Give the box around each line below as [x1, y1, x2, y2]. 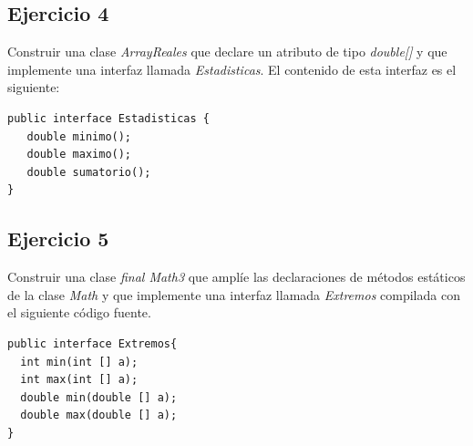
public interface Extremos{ [7, 337, 178, 350]
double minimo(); [26, 130, 132, 143]
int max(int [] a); [20, 373, 139, 387]
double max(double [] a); [20, 409, 178, 422]
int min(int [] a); [20, 355, 139, 368]
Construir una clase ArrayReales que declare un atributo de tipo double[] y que [7, 42, 447, 61]
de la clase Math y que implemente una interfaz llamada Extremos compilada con [7, 285, 460, 304]
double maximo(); [26, 148, 132, 161]
